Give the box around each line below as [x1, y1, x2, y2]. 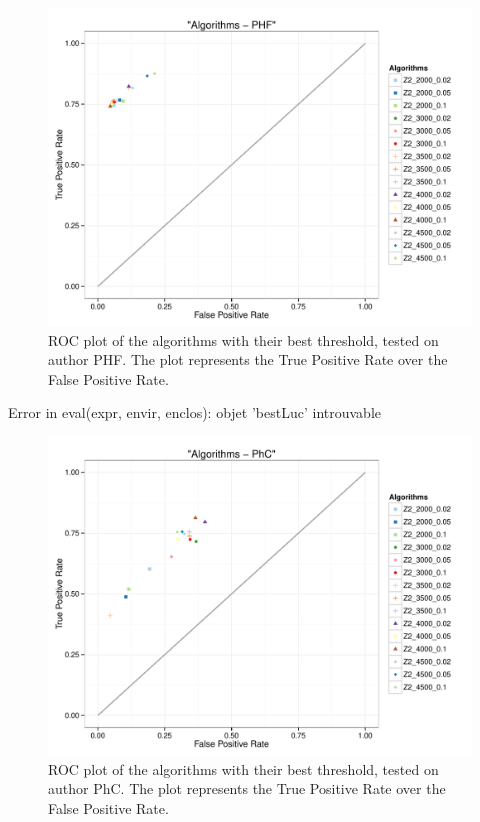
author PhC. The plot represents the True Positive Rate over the [48, 778, 446, 799]
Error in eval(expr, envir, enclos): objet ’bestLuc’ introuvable [8, 402, 381, 423]
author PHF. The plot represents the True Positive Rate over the [48, 349, 448, 370]
